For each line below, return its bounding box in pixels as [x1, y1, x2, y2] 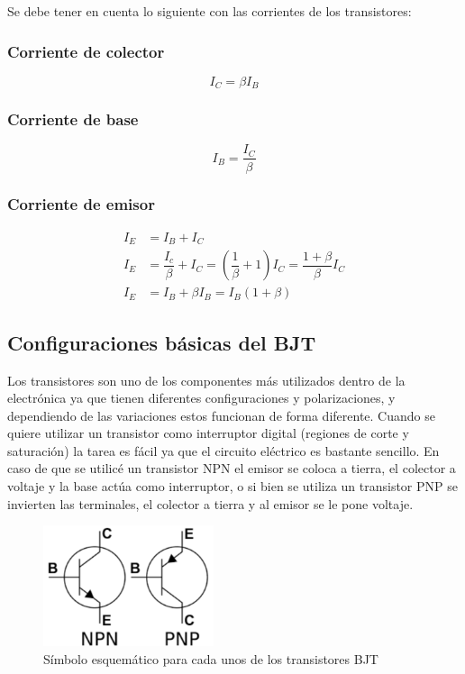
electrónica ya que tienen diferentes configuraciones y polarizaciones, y [7, 388, 396, 407]
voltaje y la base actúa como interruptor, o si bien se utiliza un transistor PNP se [7, 477, 458, 496]
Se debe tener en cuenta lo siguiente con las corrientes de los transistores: [7, 2, 412, 20]
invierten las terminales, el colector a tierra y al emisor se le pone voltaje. [7, 494, 414, 513]
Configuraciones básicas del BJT [7, 328, 316, 356]
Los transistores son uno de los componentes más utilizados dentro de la [7, 370, 406, 389]
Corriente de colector [7, 40, 165, 62]
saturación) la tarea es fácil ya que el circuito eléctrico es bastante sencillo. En [7, 441, 440, 460]
